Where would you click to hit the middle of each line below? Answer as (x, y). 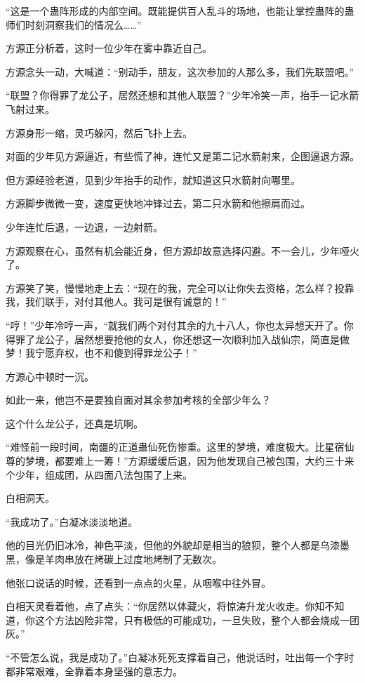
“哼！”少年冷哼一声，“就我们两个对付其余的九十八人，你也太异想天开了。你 (180, 325)
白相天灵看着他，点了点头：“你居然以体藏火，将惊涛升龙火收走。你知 (165, 606)
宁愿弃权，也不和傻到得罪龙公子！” (116, 353)
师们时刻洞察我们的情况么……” (74, 24)
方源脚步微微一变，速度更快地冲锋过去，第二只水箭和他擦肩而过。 (158, 203)
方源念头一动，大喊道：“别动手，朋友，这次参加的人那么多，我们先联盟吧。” (180, 71)
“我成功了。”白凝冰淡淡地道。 (72, 521)
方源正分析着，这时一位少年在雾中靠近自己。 (109, 48)
